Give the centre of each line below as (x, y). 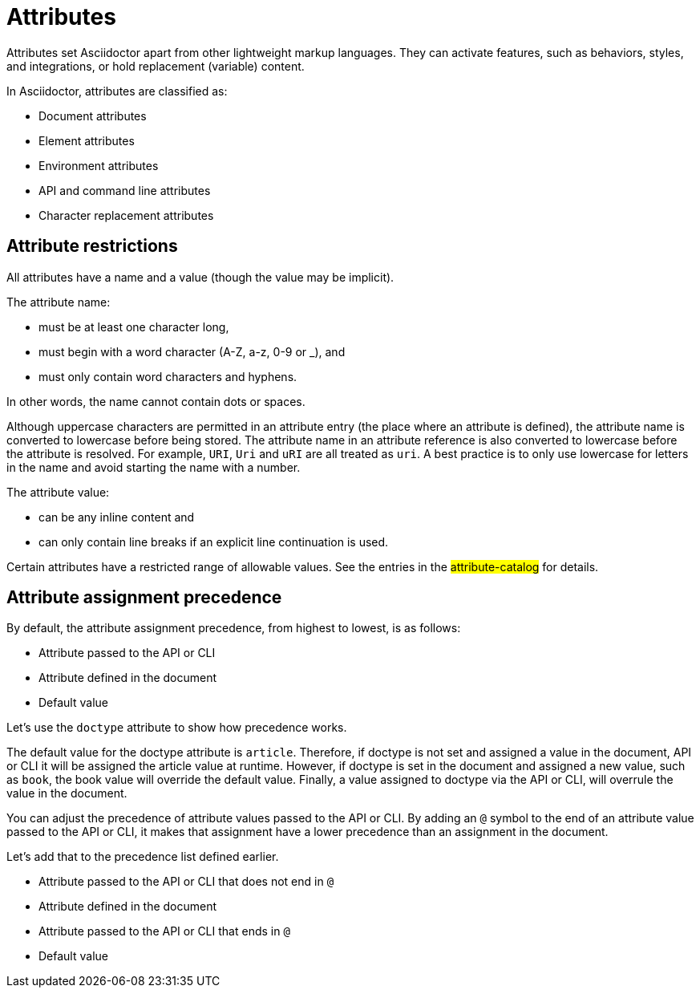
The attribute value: (58, 492)
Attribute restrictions (92, 246)
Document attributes (93, 116)
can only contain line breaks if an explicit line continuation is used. (214, 542)
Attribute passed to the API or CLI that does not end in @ (186, 882)
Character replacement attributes (126, 215)
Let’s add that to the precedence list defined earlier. (143, 857)
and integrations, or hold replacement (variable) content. (156, 66)
